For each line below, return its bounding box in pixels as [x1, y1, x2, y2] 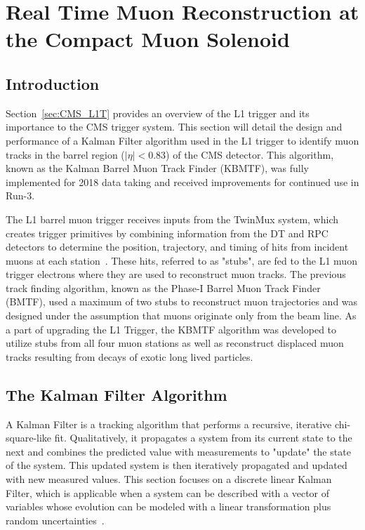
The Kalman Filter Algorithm [6, 383, 227, 405]
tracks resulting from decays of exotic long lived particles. [6, 349, 253, 364]
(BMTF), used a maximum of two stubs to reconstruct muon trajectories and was [6, 294, 358, 309]
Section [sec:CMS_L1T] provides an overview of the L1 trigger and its [6, 105, 310, 120]
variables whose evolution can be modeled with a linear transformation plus [6, 499, 331, 514]
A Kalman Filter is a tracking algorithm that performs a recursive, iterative [6, 416, 332, 431]
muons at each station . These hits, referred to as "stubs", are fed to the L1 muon [6, 253, 357, 267]
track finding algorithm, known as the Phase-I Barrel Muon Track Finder [6, 280, 321, 295]
